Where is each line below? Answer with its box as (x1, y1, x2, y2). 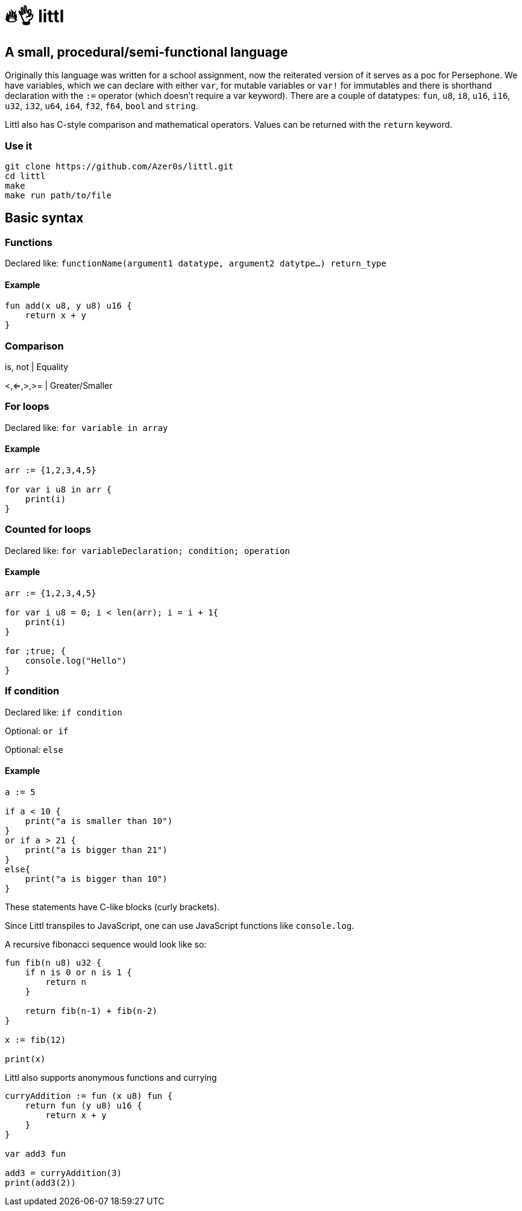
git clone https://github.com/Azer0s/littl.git (5, 161, 234, 171)
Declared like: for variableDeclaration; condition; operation (5, 545, 290, 556)
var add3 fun (5, 1149, 66, 1159)
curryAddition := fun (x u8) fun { (5, 1091, 173, 1101)
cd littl (5, 171, 46, 181)
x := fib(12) (5, 1035, 66, 1045)
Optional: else (5, 744, 63, 755)
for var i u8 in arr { (5, 485, 112, 495)
